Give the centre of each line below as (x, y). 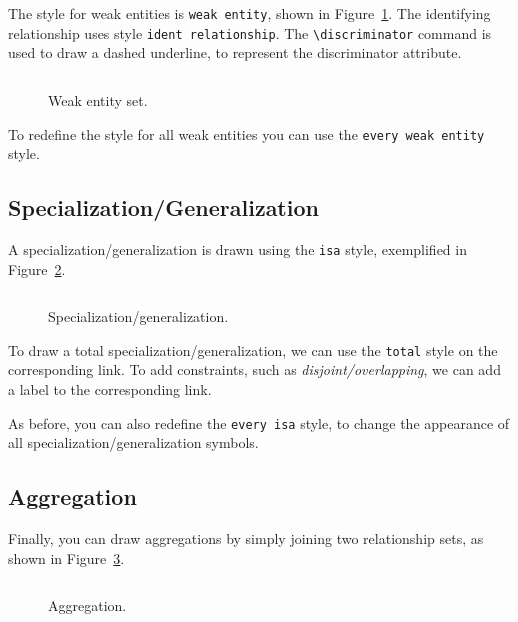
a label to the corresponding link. (110, 389)
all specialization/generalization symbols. (133, 442)
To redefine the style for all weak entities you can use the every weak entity (246, 133)
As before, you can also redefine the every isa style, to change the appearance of (259, 422)
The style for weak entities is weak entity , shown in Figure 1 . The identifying (249, 13)
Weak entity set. (98, 99)
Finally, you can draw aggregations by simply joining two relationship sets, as (246, 538)
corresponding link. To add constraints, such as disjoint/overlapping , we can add (254, 369)
